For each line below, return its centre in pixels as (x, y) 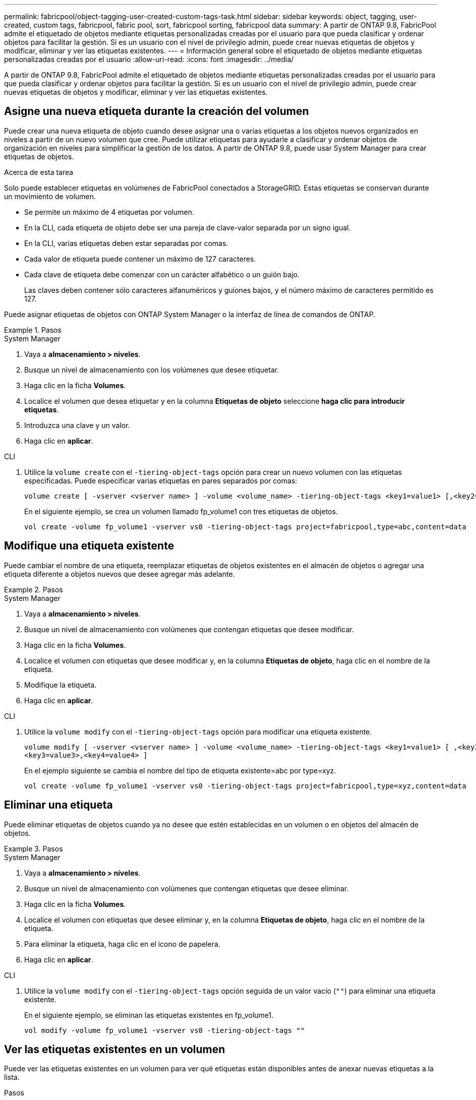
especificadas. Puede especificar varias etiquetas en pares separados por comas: (161, 480)
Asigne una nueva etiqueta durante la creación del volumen (157, 111)
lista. (12, 1077)
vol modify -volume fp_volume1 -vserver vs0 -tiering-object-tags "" (165, 1030)
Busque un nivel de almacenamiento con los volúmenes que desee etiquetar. (152, 370)
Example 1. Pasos (33, 330)
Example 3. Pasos (34, 848)
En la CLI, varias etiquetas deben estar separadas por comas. (126, 243)
